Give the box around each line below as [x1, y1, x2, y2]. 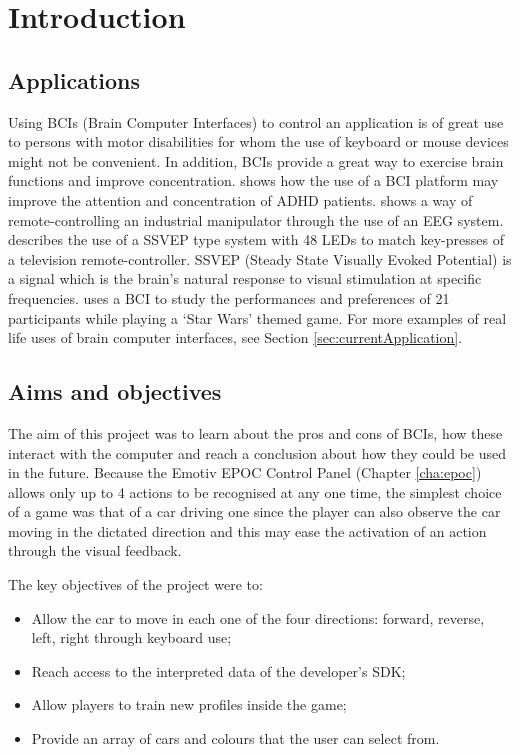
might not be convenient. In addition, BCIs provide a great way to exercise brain [8, 150, 504, 171]
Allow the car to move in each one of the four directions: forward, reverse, [31, 607, 485, 628]
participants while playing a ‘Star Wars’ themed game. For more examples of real [8, 307, 507, 328]
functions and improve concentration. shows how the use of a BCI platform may [8, 170, 499, 191]
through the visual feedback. [8, 540, 182, 561]
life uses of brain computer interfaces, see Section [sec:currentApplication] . [8, 327, 463, 348]
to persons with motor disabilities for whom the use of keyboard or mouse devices [8, 131, 509, 152]
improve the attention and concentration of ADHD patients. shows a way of [8, 189, 473, 210]
